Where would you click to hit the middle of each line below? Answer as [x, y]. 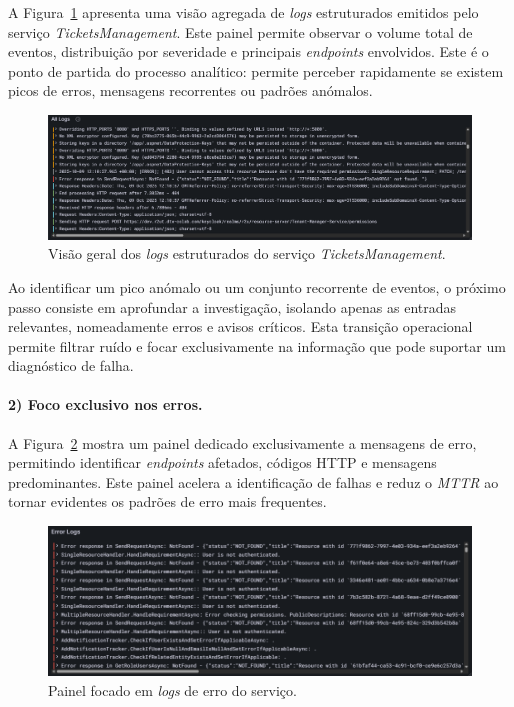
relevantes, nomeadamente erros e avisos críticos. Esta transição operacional [240, 326]
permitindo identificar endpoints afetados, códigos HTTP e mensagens [222, 462]
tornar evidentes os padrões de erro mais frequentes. [167, 501]
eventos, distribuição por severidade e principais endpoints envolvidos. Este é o [248, 51]
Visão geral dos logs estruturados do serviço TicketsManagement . [247, 253]
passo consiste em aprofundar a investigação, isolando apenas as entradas [232, 306]
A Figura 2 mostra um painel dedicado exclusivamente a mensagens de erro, [242, 442]
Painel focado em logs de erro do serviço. [172, 689]
